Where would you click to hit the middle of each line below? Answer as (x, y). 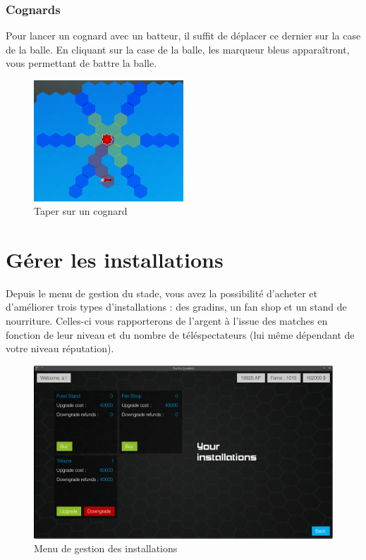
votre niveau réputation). (60, 348)
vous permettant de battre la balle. (81, 63)
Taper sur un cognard (81, 211)
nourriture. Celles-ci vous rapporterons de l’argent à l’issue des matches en (167, 321)
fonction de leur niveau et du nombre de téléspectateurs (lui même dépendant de (180, 334)
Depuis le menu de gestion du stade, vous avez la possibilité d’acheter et (162, 293)
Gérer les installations (115, 259)
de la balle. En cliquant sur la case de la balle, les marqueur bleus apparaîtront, (178, 49)
